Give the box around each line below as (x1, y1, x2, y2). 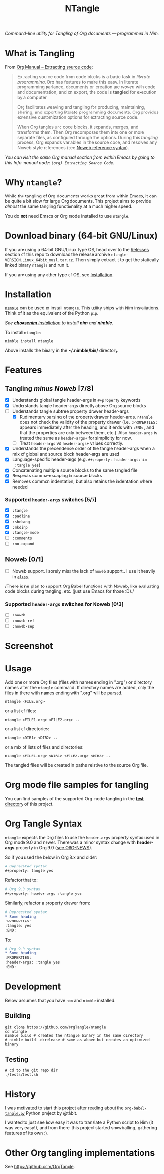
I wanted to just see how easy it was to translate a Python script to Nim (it (5, 1119, 153, 1125)
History (5, 1089, 36, 1100)
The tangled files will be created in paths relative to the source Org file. (5, 762, 148, 768)
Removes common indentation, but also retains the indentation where (12, 478, 153, 484)
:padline (12, 514, 30, 519)
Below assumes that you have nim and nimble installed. (5, 997, 116, 1003)
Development (5, 981, 61, 992)
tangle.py (5, 1111, 25, 1116)
